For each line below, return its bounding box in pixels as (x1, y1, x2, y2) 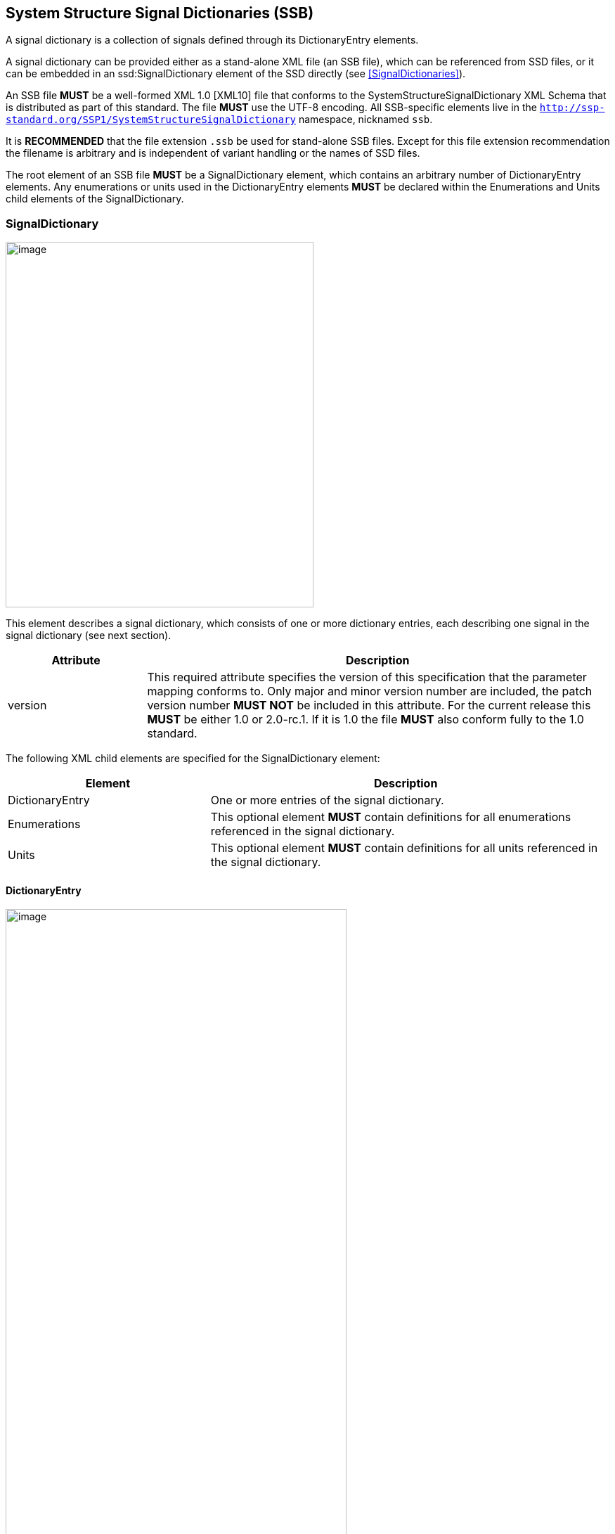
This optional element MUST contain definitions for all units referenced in (210, 841, 598, 856)
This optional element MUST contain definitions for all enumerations (210, 810, 571, 825)
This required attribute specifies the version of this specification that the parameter (147, 670, 587, 685)
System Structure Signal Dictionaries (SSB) (6, 4, 314, 22)
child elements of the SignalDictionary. (6, 193, 184, 205)
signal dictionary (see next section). (6, 629, 171, 642)
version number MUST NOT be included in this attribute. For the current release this (147, 698, 591, 713)
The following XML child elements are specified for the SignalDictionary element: (6, 752, 380, 765)
